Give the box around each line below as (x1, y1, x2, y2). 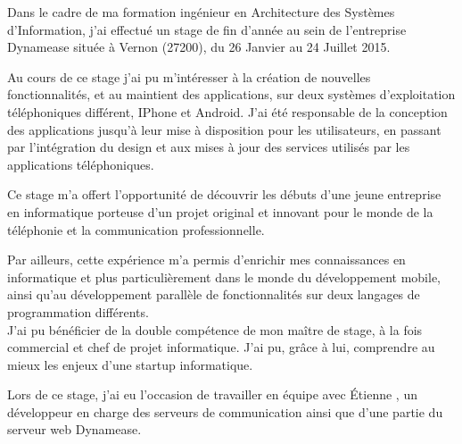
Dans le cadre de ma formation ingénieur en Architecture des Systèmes (7, 3, 395, 21)
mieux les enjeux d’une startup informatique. (7, 355, 253, 373)
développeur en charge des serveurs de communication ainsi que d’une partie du (7, 402, 443, 421)
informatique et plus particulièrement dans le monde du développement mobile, (7, 267, 441, 286)
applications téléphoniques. (7, 155, 154, 173)
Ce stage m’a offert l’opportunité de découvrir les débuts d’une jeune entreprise (7, 185, 441, 204)
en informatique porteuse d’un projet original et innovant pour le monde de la (7, 202, 433, 221)
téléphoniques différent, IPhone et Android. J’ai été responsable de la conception (7, 102, 448, 121)
